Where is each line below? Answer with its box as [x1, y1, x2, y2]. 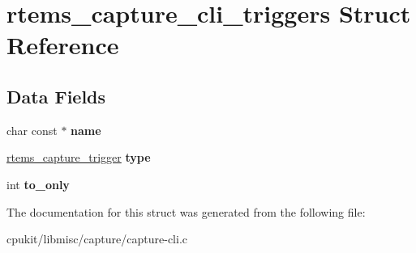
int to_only [6, 175, 70, 192]
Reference [6, 28, 119, 61]
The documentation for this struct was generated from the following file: [6, 203, 366, 220]
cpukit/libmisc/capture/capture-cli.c [6, 230, 188, 247]
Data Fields [6, 83, 106, 108]
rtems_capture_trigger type [6, 149, 151, 166]
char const [6, 121, 58, 138]
